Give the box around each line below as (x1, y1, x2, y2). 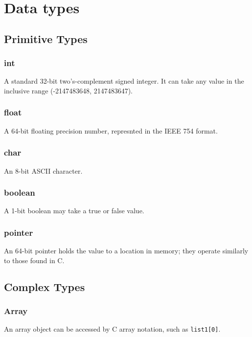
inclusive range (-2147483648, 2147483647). (4, 85, 133, 95)
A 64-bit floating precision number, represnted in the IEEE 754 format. (4, 125, 218, 135)
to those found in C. (4, 255, 65, 265)
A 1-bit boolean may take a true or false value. (4, 205, 144, 216)
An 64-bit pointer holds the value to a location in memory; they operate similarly (4, 246, 249, 256)
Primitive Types (4, 31, 88, 46)
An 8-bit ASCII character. (4, 165, 83, 176)
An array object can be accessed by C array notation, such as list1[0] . (4, 324, 221, 334)
